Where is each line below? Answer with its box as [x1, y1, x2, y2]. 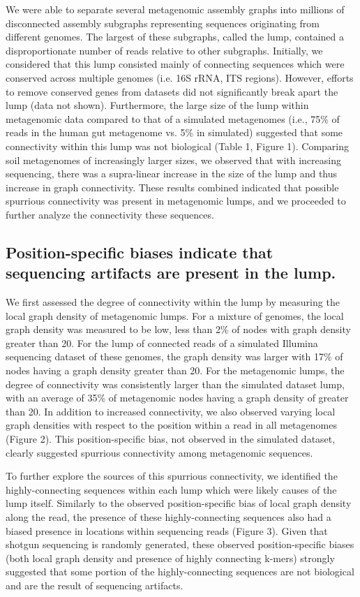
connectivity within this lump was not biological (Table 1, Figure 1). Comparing [6, 138, 350, 153]
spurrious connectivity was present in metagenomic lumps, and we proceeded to [6, 193, 346, 208]
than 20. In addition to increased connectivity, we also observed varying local [6, 404, 336, 418]
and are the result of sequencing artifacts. [6, 577, 183, 592]
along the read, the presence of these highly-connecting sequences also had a [6, 510, 331, 524]
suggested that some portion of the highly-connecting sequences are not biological [6, 564, 354, 579]
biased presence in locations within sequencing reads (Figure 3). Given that [6, 523, 328, 538]
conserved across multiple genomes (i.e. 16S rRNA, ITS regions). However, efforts [6, 70, 354, 84]
